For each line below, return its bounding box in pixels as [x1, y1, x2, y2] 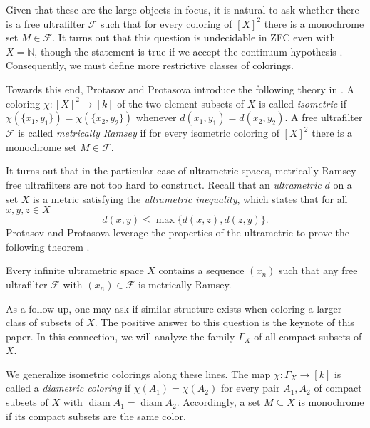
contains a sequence [158, 263, 245, 278]
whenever [135, 110, 177, 125]
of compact [314, 380, 362, 395]
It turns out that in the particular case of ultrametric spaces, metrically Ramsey [6, 163, 356, 178]
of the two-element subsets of [117, 95, 245, 110]
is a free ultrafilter [6, 16, 86, 31]
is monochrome [298, 395, 364, 409]
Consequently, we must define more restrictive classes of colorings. [6, 58, 294, 73]
